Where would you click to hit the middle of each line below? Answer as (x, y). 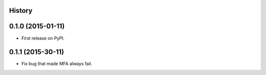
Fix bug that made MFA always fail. (57, 64)
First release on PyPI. (43, 38)
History (21, 11)
